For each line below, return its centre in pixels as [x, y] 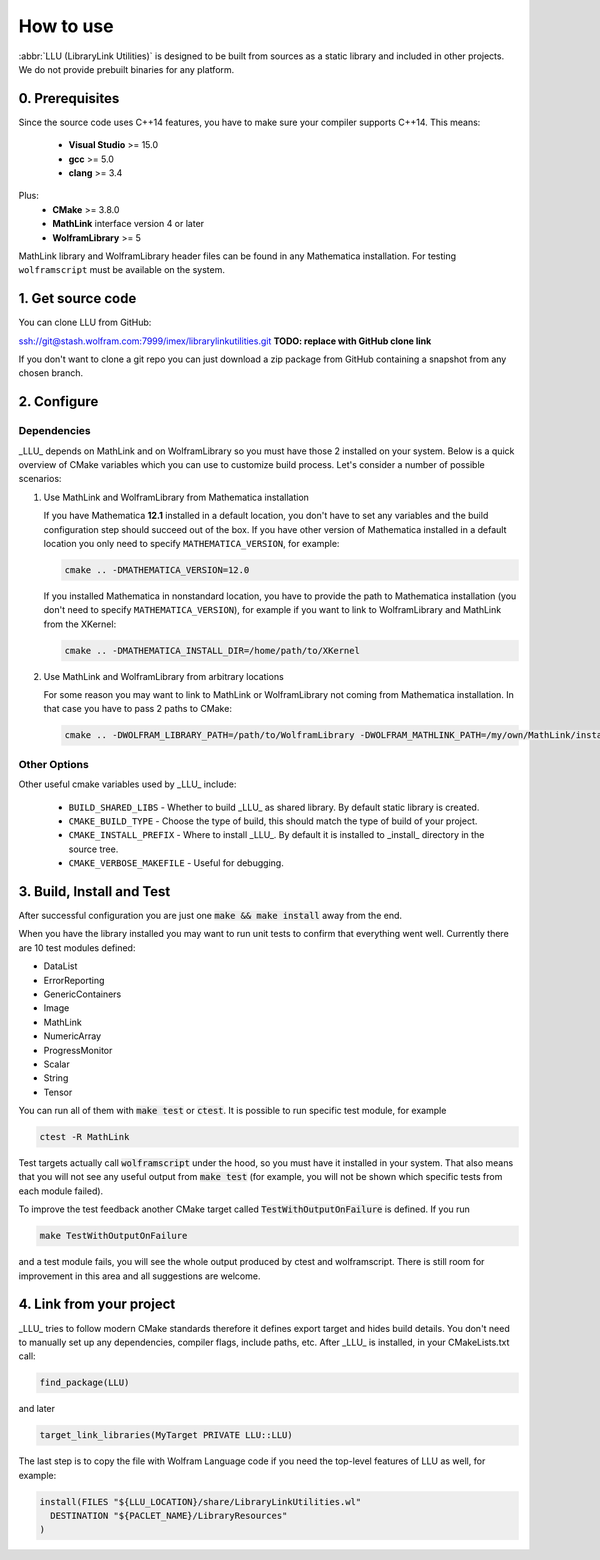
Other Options [53, 764]
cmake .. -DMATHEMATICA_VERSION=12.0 [157, 569]
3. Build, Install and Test [94, 891]
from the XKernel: [80, 624]
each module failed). [61, 1191]
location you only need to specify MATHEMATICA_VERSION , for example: [191, 543]
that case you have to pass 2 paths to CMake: [137, 709]
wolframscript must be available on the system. [121, 270]
